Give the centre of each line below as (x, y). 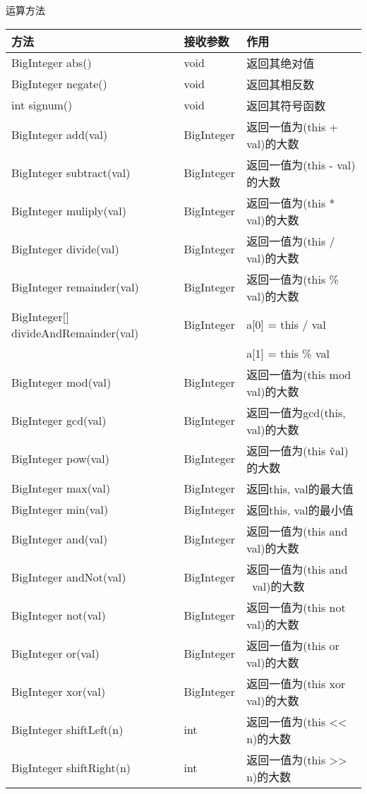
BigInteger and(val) (60, 539)
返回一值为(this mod (299, 374)
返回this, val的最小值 (300, 510)
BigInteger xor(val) (59, 692)
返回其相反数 (281, 84)
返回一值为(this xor (296, 683)
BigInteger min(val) (60, 510)
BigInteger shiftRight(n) (71, 768)
